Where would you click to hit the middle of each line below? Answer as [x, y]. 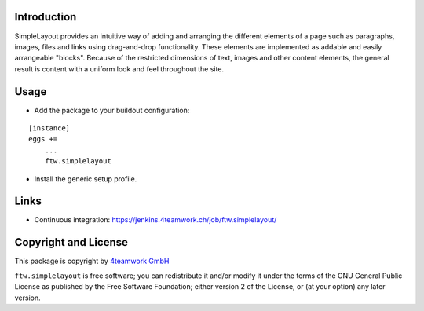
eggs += [43, 139]
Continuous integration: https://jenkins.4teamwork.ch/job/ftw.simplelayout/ [155, 220]
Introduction [46, 17]
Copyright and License [71, 242]
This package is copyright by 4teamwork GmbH [92, 261]
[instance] [49, 128]
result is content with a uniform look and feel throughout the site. [119, 69]
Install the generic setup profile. [86, 179]
